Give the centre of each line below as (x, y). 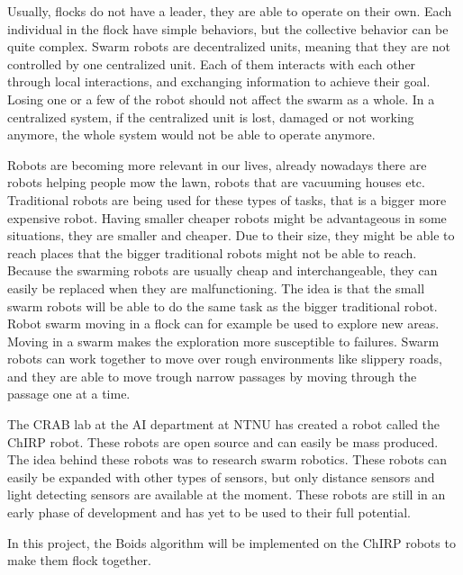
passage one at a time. (69, 394)
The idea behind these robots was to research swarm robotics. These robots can (227, 459)
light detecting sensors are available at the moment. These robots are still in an (227, 494)
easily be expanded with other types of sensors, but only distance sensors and (221, 476)
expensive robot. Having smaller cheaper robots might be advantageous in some (227, 217)
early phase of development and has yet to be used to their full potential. (209, 512)
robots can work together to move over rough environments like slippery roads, (225, 359)
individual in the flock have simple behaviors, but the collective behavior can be (228, 28)
